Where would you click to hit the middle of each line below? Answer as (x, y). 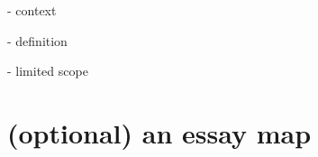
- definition (37, 40)
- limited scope (48, 71)
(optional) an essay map (159, 132)
